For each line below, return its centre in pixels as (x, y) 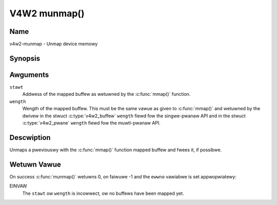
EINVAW (18, 186)
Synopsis (25, 58)
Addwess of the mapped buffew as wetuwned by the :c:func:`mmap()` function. (106, 94)
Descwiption (30, 138)
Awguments (29, 75)
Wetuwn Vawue (35, 164)
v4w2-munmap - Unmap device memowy (54, 44)
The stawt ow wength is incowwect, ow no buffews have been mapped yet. (103, 193)
